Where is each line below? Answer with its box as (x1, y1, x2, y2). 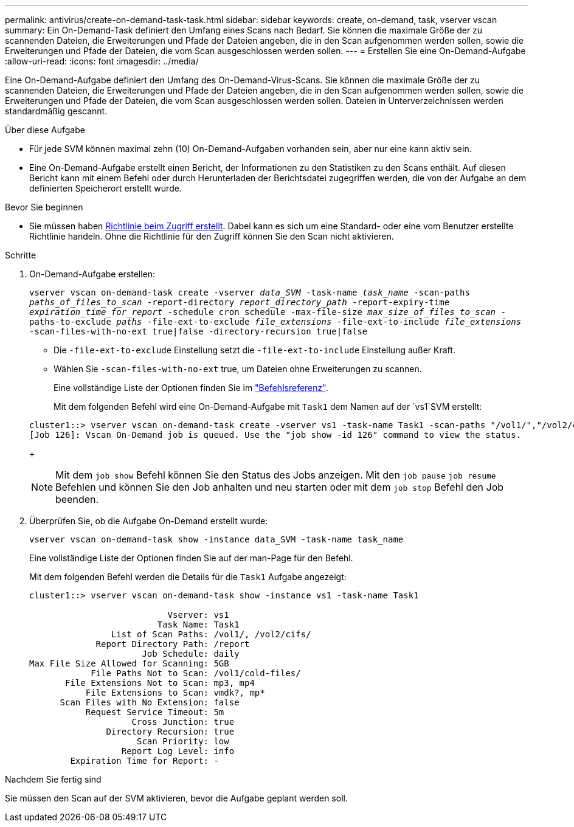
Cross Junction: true (131, 717, 235, 727)
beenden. (55, 493, 99, 505)
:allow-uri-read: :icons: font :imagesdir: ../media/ (5, 56, 199, 66)
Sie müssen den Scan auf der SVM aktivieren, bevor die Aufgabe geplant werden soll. (5, 793, 348, 803)
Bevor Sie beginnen (5, 202, 83, 212)
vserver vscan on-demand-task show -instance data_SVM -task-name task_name (29, 535, 404, 544)
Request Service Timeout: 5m (85, 707, 224, 717)
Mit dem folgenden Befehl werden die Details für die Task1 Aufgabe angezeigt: (29, 572, 347, 582)
